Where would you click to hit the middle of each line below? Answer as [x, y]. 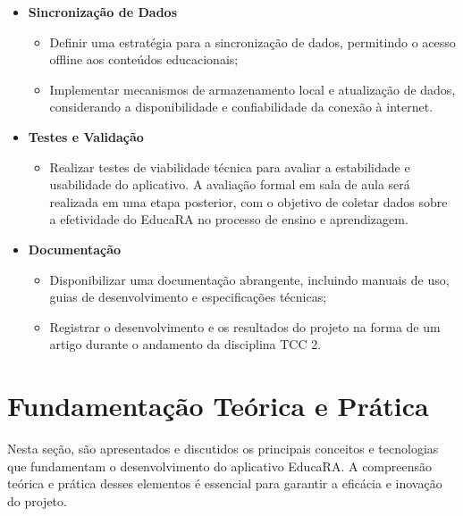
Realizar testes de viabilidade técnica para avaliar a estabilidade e [230, 166]
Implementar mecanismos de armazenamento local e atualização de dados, [253, 89]
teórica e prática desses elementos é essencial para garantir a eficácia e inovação [225, 483]
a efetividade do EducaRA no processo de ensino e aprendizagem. [229, 219]
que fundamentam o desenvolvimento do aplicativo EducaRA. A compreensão [220, 466]
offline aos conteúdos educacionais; [144, 59]
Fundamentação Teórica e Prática [218, 406]
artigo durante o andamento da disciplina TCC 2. [185, 344]
